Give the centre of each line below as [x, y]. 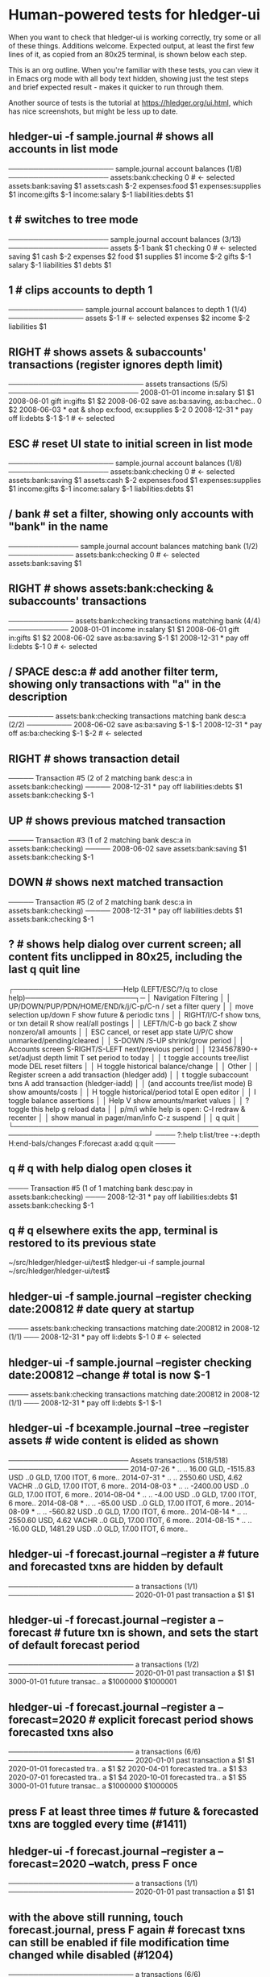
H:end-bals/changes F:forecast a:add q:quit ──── [92, 1143]
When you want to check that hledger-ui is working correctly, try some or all [135, 37]
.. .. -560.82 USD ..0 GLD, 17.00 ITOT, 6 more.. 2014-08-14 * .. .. [142, 1511]
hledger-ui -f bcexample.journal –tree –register [129, 1428]
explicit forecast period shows [176, 1719]
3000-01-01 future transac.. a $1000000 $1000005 [93, 1786]
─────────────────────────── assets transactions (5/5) [118, 384]
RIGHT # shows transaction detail [94, 758]
